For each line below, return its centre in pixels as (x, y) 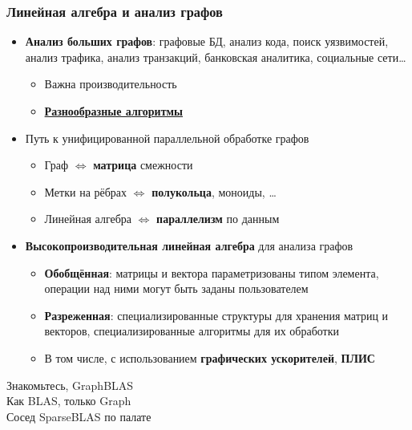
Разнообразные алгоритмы (114, 111)
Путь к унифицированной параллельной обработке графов (167, 138)
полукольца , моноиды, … (214, 191)
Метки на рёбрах (86, 191)
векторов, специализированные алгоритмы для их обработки (192, 331)
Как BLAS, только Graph (69, 401)
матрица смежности (143, 165)
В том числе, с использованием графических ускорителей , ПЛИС (210, 357)
